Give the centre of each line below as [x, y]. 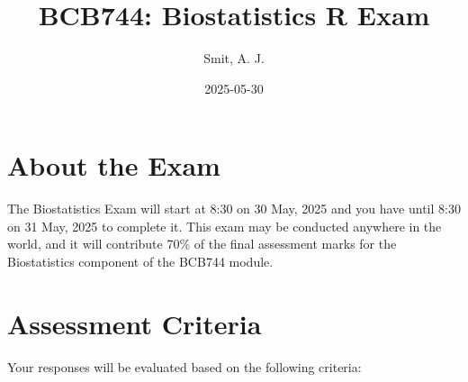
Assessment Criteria [135, 323]
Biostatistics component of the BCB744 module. [140, 262]
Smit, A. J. [234, 58]
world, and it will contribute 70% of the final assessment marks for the [202, 244]
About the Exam [114, 165]
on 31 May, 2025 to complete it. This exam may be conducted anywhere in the [225, 226]
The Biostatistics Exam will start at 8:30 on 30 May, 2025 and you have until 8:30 [234, 209]
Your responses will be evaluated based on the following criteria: [184, 366]
